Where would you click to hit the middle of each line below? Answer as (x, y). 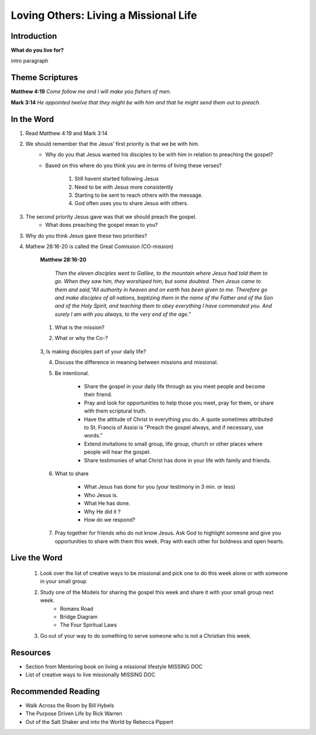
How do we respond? (110, 519)
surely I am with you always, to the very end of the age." (123, 314)
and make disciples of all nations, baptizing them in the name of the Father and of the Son (164, 297)
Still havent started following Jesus (117, 179)
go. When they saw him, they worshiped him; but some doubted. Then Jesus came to (158, 281)
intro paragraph (30, 61)
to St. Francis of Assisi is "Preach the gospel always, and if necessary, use (174, 427)
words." (93, 435)
